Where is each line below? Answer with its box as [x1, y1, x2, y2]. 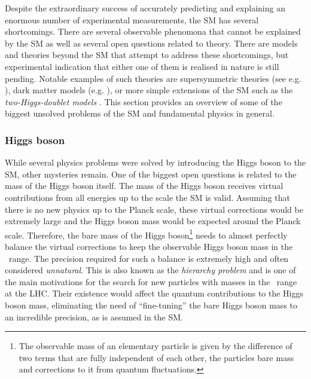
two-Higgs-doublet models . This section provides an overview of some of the [5, 95, 282, 108]
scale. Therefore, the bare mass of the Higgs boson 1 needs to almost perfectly [5, 227, 288, 241]
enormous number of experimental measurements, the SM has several [5, 13, 259, 26]
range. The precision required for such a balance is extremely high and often [8, 252, 289, 264]
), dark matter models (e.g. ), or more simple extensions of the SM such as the [5, 84, 293, 96]
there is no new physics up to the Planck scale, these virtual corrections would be [5, 203, 303, 215]
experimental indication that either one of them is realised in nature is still [5, 60, 279, 72]
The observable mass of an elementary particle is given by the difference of [19, 340, 292, 352]
